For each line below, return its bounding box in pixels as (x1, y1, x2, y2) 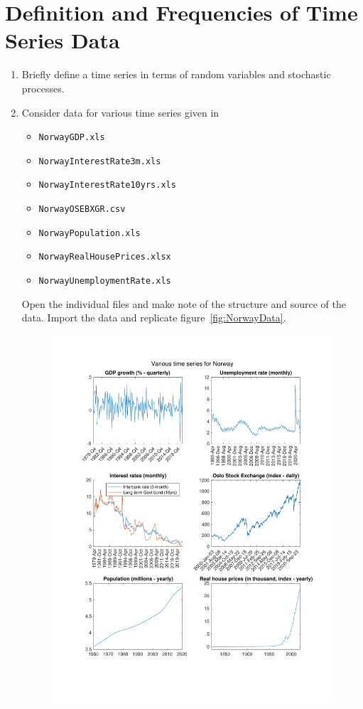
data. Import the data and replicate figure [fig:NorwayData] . (21, 310, 286, 325)
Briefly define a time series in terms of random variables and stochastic (21, 67, 331, 82)
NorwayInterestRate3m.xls (38, 156, 161, 166)
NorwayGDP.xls (38, 132, 105, 143)
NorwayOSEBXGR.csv (38, 204, 126, 215)
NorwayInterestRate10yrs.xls (38, 180, 176, 191)
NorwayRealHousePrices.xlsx (38, 252, 171, 262)
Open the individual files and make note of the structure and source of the (21, 296, 346, 311)
